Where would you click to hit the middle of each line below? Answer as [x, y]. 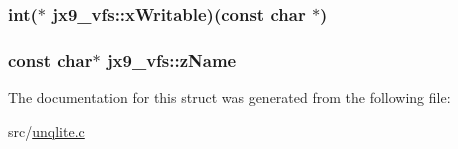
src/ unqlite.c [46, 130]
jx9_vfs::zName [171, 59]
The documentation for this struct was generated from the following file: [229, 97]
